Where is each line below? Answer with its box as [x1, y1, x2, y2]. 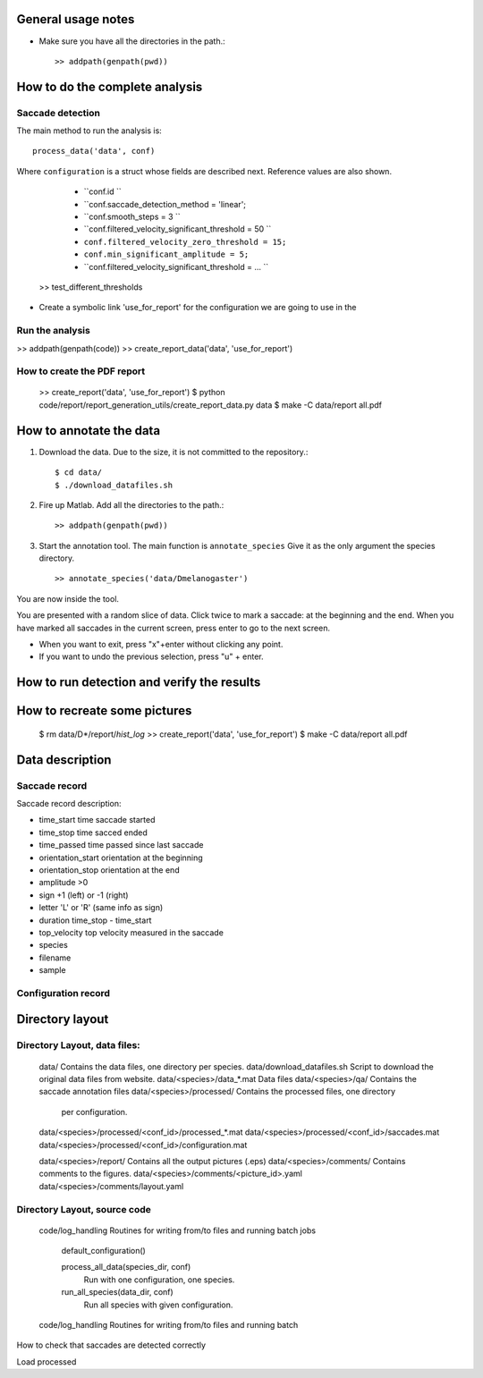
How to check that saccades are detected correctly [16, 1340, 206, 1350]
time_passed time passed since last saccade [38, 840, 204, 850]
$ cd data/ [55, 468, 103, 478]
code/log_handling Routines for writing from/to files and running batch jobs [38, 1225, 317, 1236]
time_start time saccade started [38, 815, 156, 825]
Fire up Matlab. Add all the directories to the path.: [38, 499, 225, 510]
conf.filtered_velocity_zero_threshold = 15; [83, 237, 287, 247]
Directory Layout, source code [16, 1203, 152, 1215]
